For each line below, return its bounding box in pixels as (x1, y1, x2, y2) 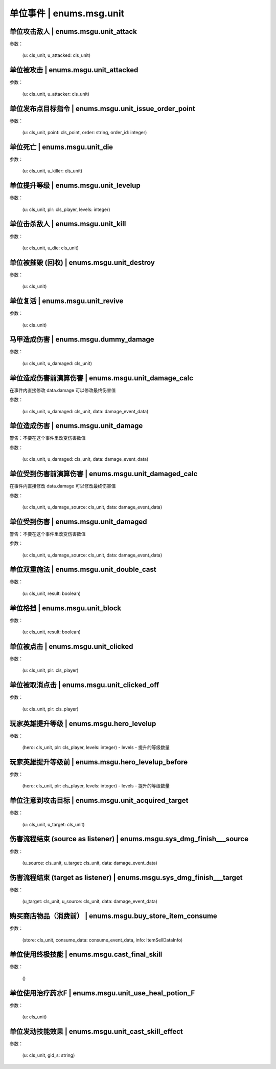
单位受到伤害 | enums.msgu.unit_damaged (9, 517, 147, 526)
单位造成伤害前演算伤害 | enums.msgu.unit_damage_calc (9, 374, 194, 382)
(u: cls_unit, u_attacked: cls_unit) (22, 52, 91, 58)
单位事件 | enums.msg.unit (9, 8, 125, 19)
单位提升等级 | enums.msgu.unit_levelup (9, 181, 141, 190)
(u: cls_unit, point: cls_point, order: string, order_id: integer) (22, 130, 147, 136)
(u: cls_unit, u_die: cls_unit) (22, 245, 79, 251)
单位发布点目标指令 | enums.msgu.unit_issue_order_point (9, 104, 195, 113)
